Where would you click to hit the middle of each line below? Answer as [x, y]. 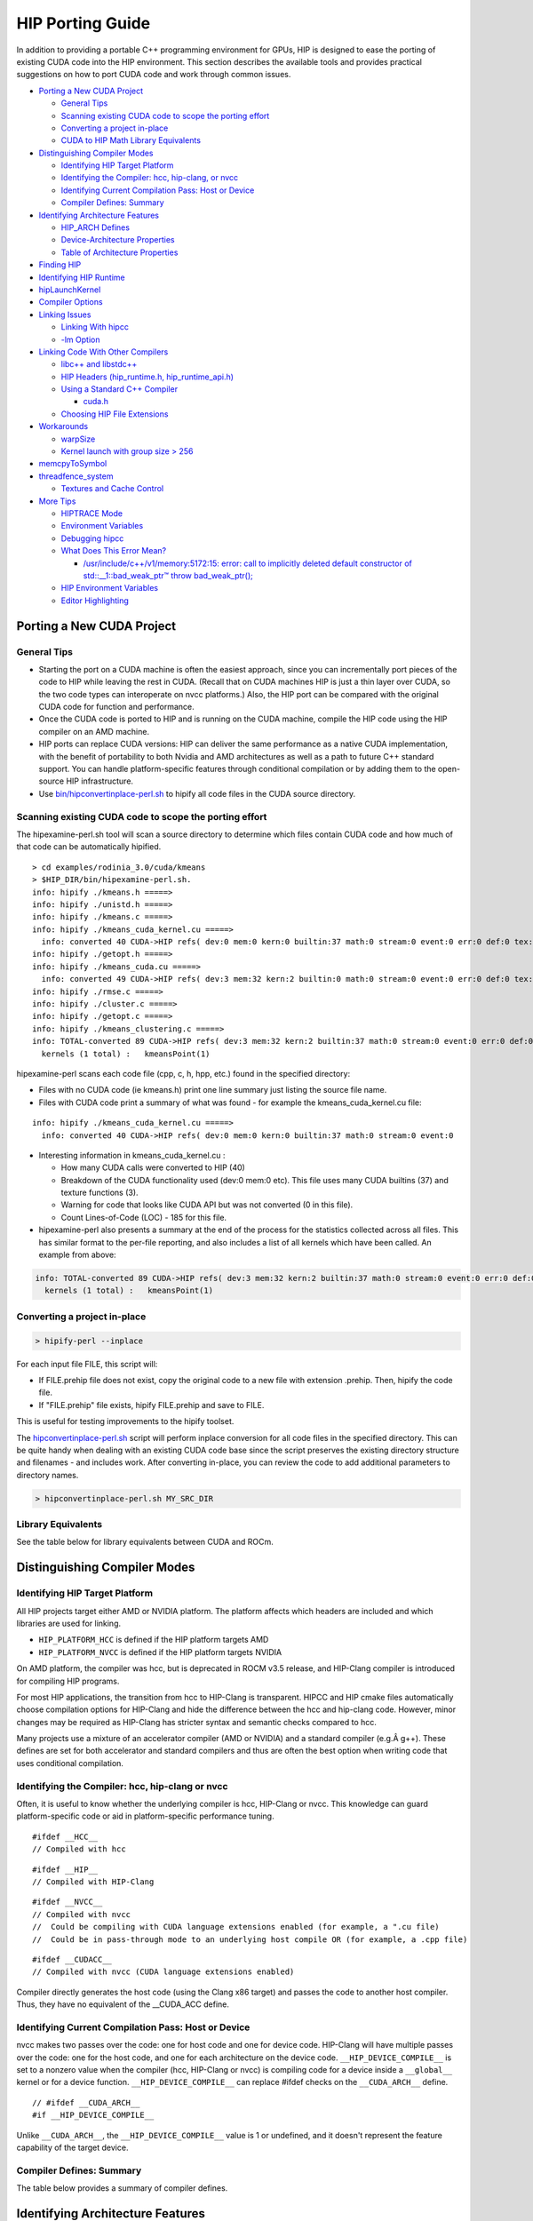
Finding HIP [60, 265]
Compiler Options [71, 302]
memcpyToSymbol [73, 464]
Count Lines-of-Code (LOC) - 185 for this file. [143, 1217]
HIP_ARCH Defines [95, 227]
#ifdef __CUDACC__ [72, 1959]
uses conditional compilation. [70, 1763]
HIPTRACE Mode [92, 513]
